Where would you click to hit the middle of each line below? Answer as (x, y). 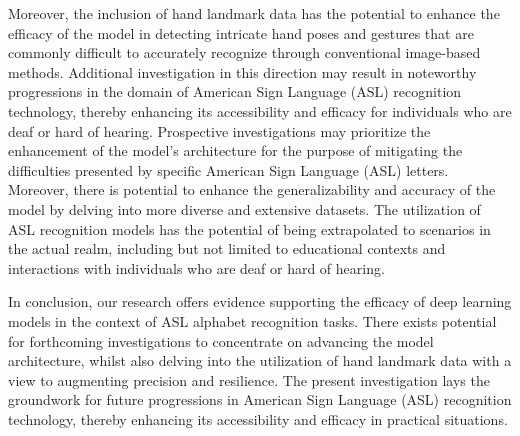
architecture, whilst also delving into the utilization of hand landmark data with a (260, 360)
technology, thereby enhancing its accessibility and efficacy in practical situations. (258, 418)
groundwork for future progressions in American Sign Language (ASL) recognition (260, 399)
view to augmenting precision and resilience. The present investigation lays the (249, 379)
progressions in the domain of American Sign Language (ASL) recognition (235, 91)
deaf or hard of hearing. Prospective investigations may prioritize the (219, 130)
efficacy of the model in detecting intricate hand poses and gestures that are (241, 32)
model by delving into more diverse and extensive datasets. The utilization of (244, 208)
